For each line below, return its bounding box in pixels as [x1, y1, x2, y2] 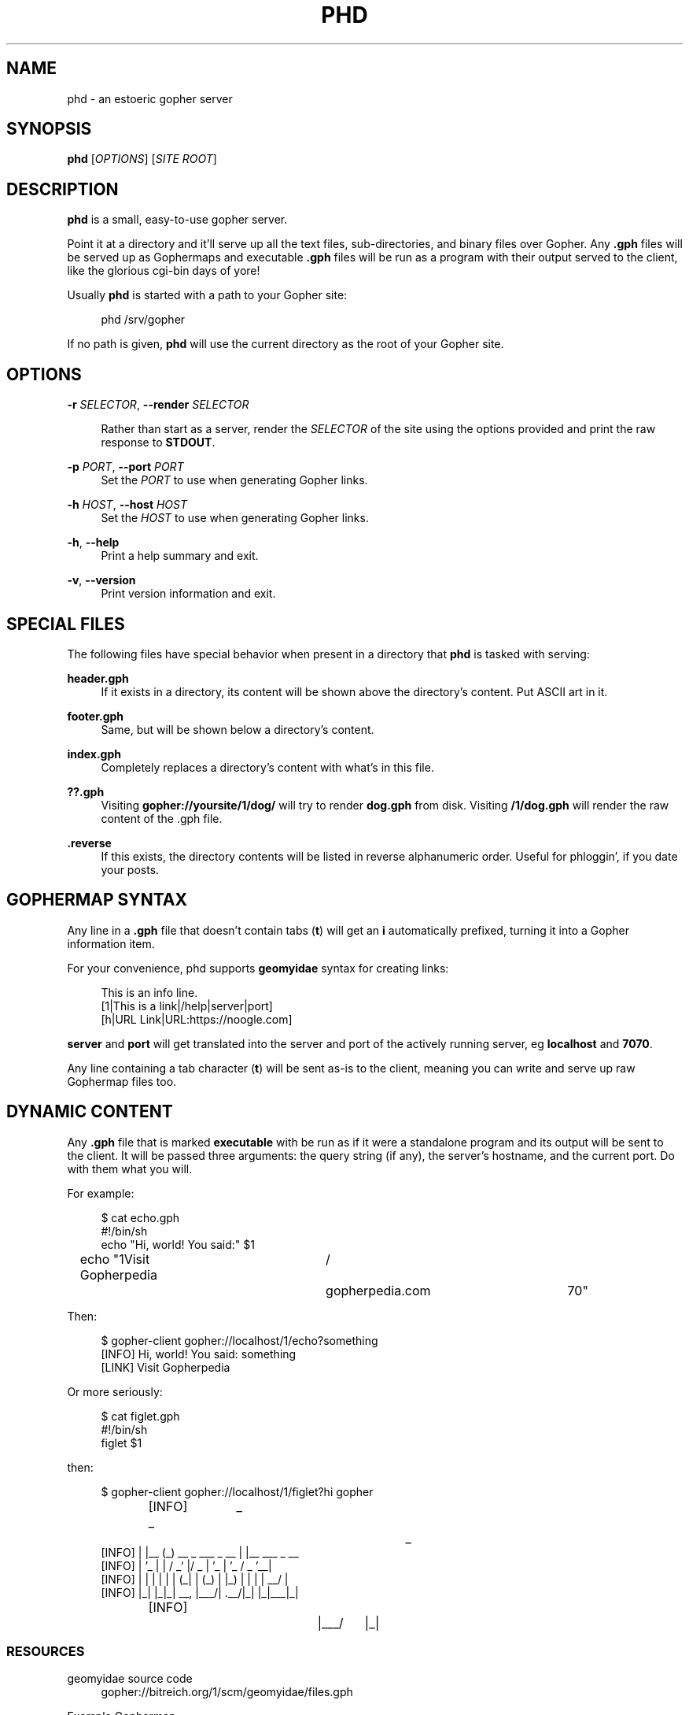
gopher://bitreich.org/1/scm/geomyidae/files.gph [101, 1685, 353, 1699]
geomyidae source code [67, 1672, 193, 1686]
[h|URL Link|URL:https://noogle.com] [101, 1012, 293, 1026]
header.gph [67, 671, 129, 685]
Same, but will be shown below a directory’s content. [101, 722, 374, 736]
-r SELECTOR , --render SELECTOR [67, 398, 249, 412]
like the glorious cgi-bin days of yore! [67, 264, 260, 278]
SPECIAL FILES [6, 613, 125, 634]
